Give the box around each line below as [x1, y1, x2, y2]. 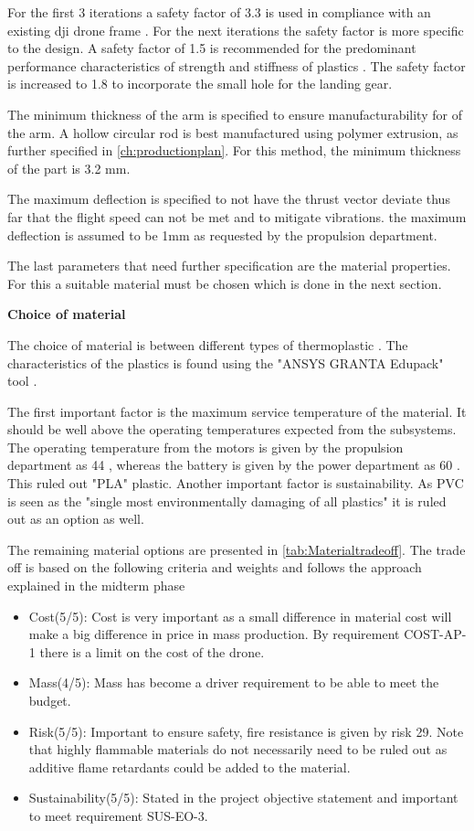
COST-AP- [404, 624, 467, 644]
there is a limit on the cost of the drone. [39, 642, 265, 661]
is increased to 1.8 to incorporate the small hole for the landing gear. [7, 74, 393, 93]
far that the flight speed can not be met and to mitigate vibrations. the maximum [7, 207, 467, 226]
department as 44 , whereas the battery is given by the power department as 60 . [7, 455, 460, 474]
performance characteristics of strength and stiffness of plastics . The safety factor [7, 56, 466, 75]
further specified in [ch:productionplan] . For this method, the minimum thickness [7, 141, 461, 160]
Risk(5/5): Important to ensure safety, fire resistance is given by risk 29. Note [28, 721, 464, 740]
